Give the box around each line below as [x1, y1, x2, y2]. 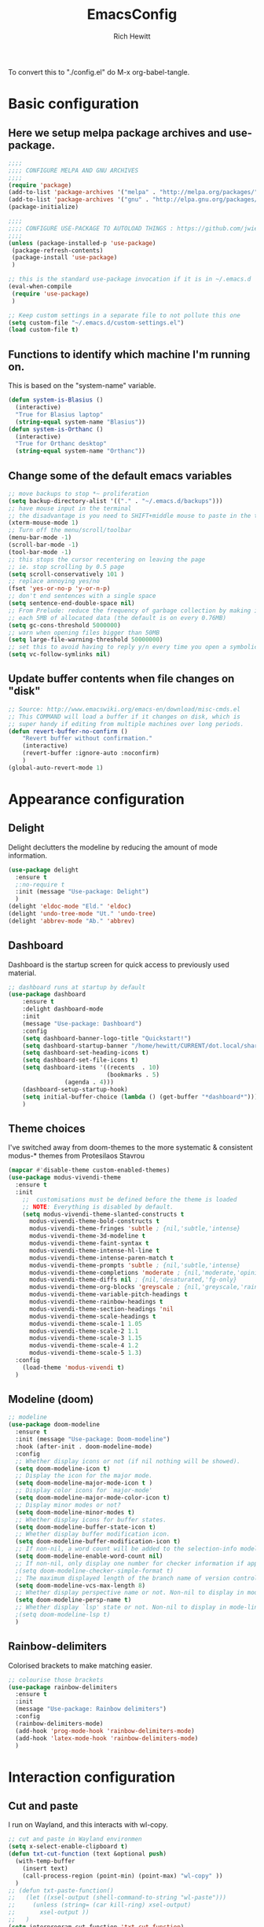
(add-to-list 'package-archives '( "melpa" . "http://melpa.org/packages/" [8, 189, 258, 196]
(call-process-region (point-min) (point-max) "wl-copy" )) [22, 1872, 223, 1880]
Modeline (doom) [8, 1393, 94, 1406]
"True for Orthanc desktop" [15, 440, 108, 448]
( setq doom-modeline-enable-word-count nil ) [15, 1552, 163, 1561]
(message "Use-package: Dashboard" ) [22, 1019, 143, 1027]
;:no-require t [15, 880, 65, 889]
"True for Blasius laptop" [15, 410, 104, 418]
